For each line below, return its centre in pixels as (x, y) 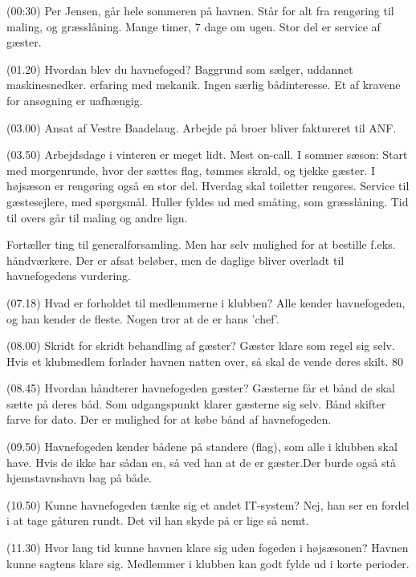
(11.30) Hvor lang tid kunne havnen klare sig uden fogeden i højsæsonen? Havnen (208, 548)
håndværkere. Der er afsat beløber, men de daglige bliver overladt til (175, 260)
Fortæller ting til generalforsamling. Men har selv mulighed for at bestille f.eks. (201, 244)
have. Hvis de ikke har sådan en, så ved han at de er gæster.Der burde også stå (201, 462)
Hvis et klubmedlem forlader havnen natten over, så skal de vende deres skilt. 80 (205, 361)
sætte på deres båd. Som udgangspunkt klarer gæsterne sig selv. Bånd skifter (196, 403)
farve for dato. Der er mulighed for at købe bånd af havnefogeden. (169, 419)
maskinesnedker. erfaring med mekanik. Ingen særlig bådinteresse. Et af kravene (204, 85)
